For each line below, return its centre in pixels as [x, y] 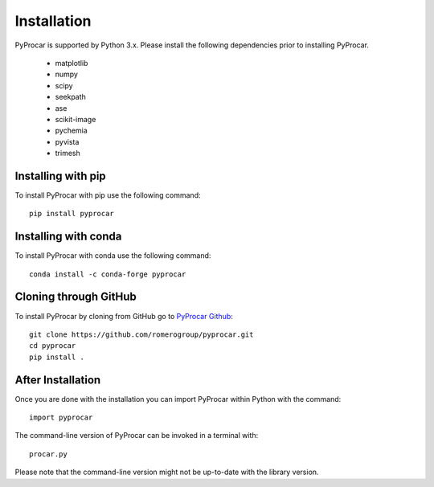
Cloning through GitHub [76, 297]
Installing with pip [60, 176]
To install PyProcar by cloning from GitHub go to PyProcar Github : [124, 316]
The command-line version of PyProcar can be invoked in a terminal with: [137, 436]
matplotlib [72, 63]
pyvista [67, 141]
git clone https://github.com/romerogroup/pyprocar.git [141, 334]
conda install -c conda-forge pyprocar [108, 274]
